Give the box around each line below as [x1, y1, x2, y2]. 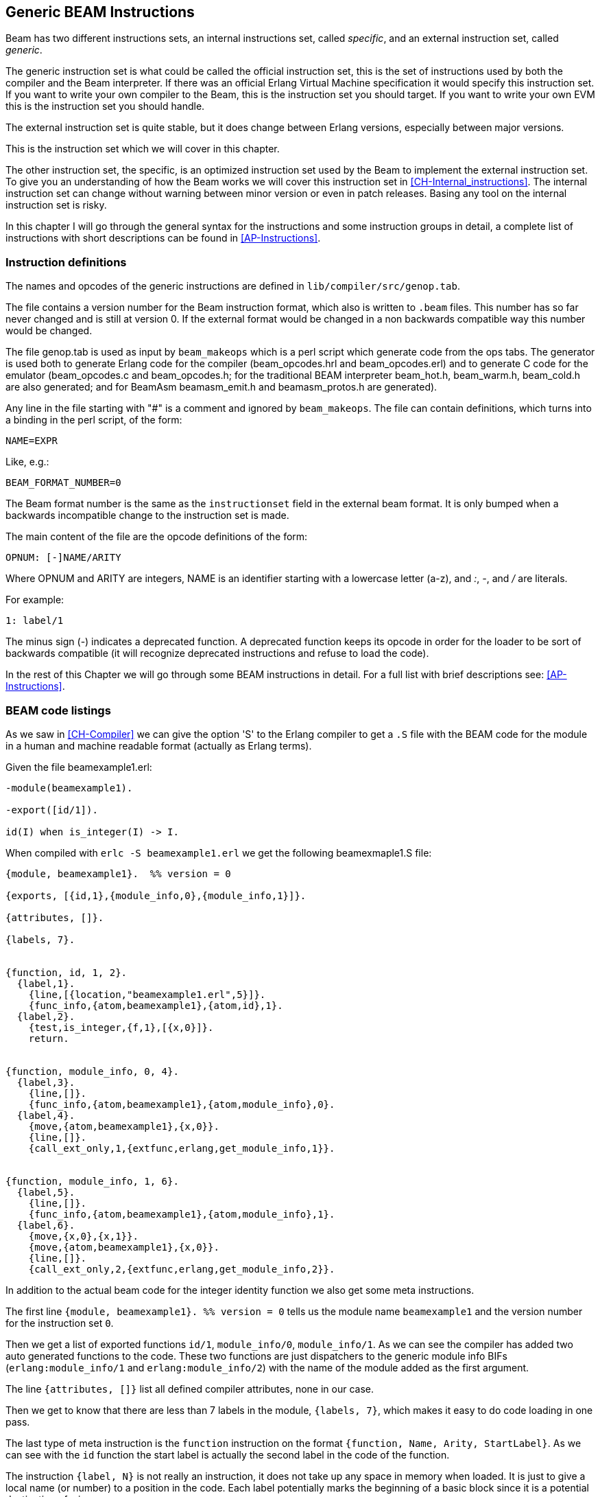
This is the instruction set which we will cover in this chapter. [5, 143, 280, 155]
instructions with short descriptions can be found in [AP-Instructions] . [5, 232, 321, 244]
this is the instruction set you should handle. [5, 100, 205, 113]
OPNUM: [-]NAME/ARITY [5, 552, 121, 564]
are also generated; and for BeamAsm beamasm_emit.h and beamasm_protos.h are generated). [5, 381, 437, 393]
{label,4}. [16, 1109, 75, 1121]
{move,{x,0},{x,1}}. [28, 1230, 139, 1242]
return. [28, 1032, 69, 1044]
